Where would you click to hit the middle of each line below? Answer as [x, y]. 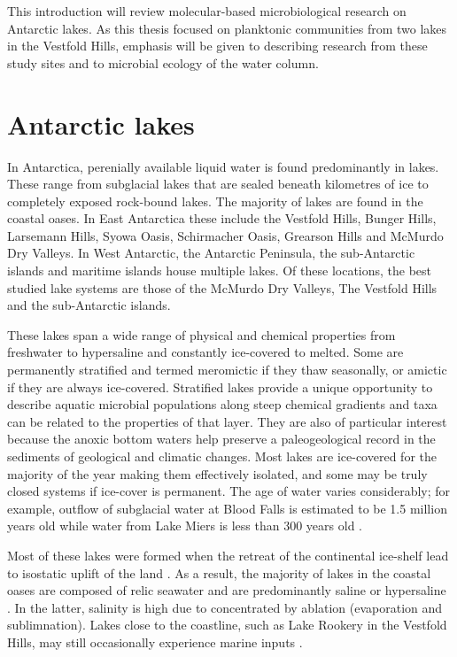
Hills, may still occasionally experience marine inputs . [155, 642]
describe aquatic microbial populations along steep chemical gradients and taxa [222, 404]
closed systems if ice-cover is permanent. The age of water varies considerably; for [229, 491]
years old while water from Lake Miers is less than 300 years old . [185, 526]
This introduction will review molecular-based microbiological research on [207, 11]
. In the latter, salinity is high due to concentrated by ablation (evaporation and [225, 607]
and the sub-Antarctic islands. [89, 305]
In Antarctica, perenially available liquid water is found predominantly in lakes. [223, 166]
